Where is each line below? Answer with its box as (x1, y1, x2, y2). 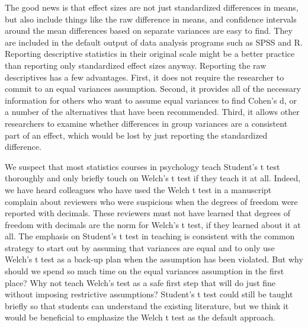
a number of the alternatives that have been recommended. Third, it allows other (5, 105, 300, 118)
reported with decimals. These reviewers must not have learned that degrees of (5, 207, 291, 219)
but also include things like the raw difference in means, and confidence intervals (5, 12, 297, 25)
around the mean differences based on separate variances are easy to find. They (5, 24, 293, 37)
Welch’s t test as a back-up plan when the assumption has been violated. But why (5, 253, 303, 265)
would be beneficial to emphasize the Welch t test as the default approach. (5, 311, 275, 323)
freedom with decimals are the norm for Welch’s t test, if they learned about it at (5, 218, 301, 230)
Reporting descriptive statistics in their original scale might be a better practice (5, 47, 295, 60)
